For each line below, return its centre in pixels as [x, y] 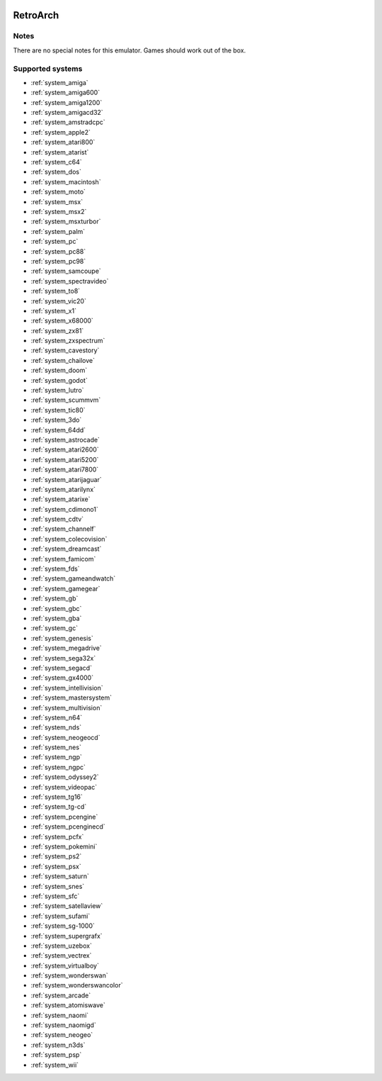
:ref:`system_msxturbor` [66, 222]
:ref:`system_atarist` [60, 152]
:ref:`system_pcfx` [57, 836]
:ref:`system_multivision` [66, 707]
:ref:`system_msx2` [59, 211]
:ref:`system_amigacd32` [67, 113]
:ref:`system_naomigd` [64, 1025]
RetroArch [36, 15]
